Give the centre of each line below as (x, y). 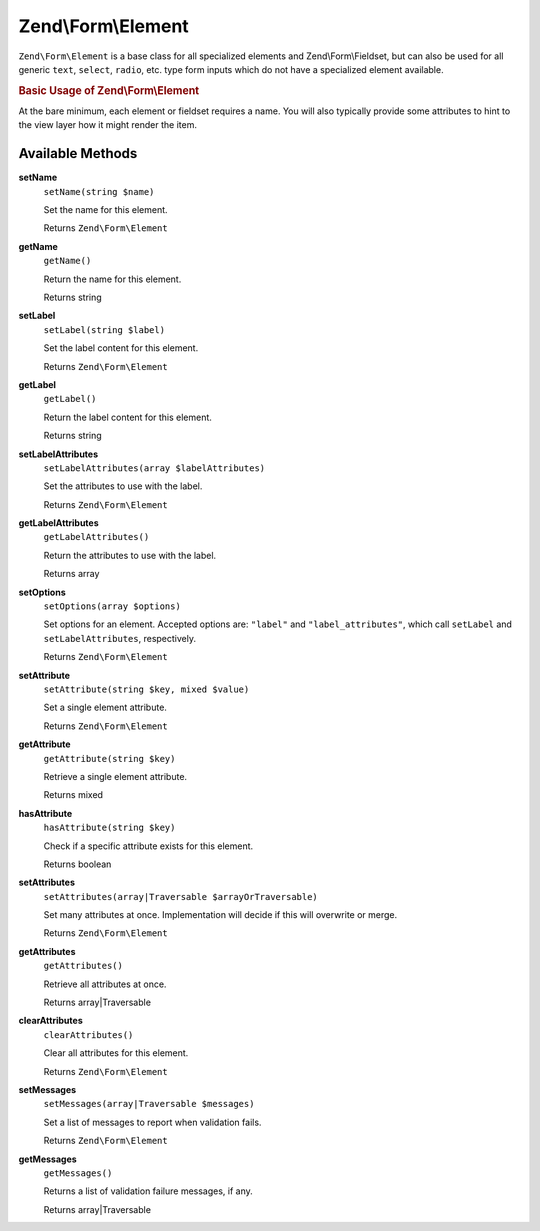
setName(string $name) (99, 191)
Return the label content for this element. (127, 417)
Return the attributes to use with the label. (130, 555)
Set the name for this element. (106, 210)
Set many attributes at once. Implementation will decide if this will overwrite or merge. (220, 915)
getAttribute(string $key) (109, 758)
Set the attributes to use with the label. (123, 486)
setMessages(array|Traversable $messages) (149, 1104)
